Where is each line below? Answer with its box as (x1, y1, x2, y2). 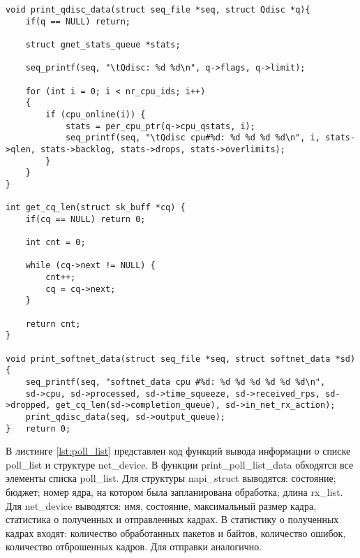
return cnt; (25, 318, 81, 329)
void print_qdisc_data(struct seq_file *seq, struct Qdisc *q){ (6, 5, 310, 15)
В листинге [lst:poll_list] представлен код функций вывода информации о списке (6, 443, 351, 458)
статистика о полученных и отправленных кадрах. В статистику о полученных (6, 512, 339, 527)
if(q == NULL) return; (25, 16, 130, 27)
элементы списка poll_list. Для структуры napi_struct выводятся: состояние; (6, 471, 336, 485)
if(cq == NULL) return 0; (25, 214, 146, 224)
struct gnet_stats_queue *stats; (25, 39, 181, 50)
